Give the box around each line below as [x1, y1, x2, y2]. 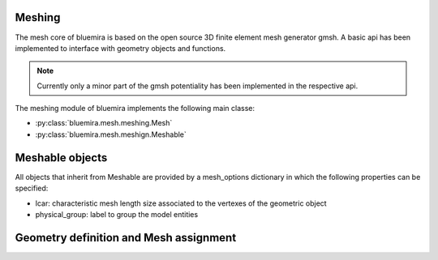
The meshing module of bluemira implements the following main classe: [15, 104, 255, 113]
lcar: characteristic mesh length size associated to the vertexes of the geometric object [35, 198, 328, 208]
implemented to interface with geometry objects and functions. [15, 43, 226, 53]
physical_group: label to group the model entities [35, 209, 199, 219]
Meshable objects [15, 151, 108, 164]
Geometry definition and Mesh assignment [15, 231, 237, 245]
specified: [15, 183, 49, 194]
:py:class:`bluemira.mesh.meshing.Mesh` [35, 118, 173, 128]
